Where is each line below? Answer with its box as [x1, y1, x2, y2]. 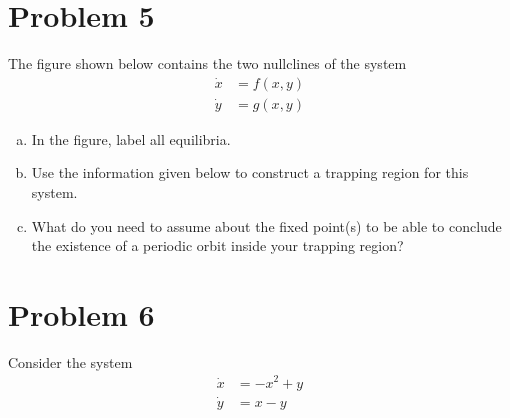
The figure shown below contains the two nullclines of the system [8, 53, 407, 74]
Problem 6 [8, 293, 155, 334]
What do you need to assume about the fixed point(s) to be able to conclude [31, 215, 502, 236]
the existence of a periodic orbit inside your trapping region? [31, 235, 404, 256]
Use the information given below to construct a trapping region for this [31, 162, 469, 183]
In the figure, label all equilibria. [31, 128, 231, 149]
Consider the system [8, 351, 133, 372]
